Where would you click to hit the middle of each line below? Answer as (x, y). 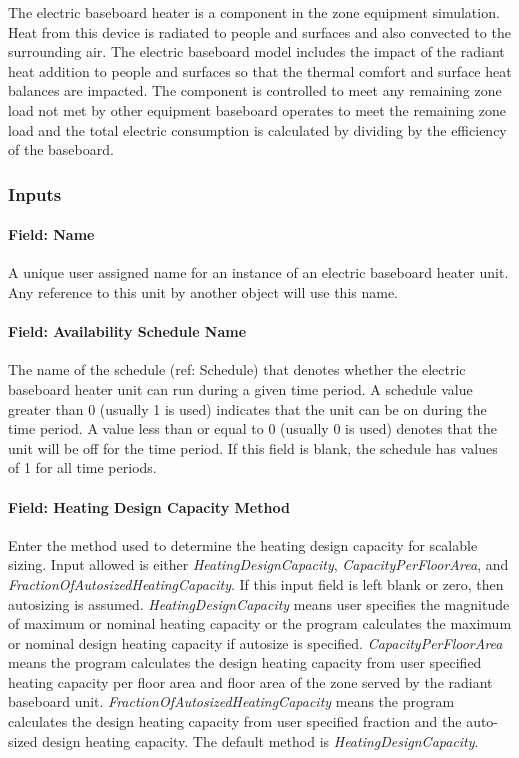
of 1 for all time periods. (82, 467)
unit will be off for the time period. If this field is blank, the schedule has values (253, 447)
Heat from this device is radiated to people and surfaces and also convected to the (259, 31)
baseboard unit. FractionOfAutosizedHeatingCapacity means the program (231, 701)
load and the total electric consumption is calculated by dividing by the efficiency (257, 129)
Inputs (35, 193)
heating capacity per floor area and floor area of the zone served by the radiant (250, 681)
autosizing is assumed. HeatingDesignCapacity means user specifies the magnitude (259, 603)
